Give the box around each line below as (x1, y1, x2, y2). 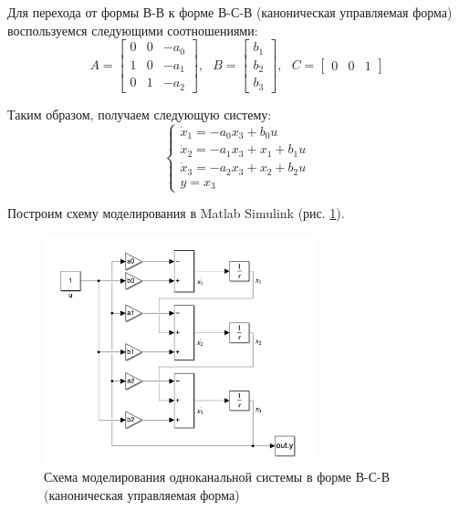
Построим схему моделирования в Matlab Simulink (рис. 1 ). (7, 203, 345, 223)
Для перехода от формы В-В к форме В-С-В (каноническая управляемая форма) (7, 3, 453, 21)
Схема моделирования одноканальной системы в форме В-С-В (44, 466, 391, 485)
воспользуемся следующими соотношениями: (7, 20, 258, 39)
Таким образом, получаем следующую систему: (7, 104, 272, 123)
